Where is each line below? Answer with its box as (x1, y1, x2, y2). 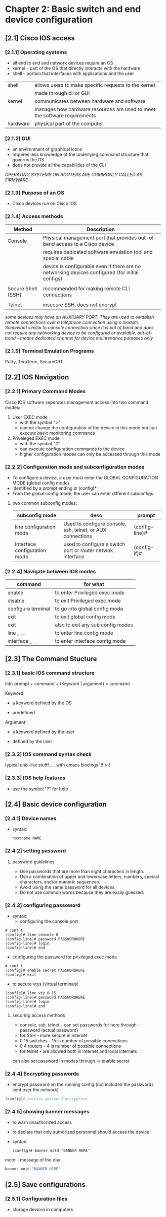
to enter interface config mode (55, 638, 126, 645)
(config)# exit (5, 972, 37, 977)
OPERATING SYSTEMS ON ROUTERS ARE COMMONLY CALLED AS (5, 172, 143, 178)
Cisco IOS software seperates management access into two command (5, 399, 149, 405)
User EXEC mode (12, 414, 48, 420)
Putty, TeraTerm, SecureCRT (5, 359, 63, 365)
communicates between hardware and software (34, 98, 146, 105)
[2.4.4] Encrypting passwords (5, 1070, 79, 1077)
